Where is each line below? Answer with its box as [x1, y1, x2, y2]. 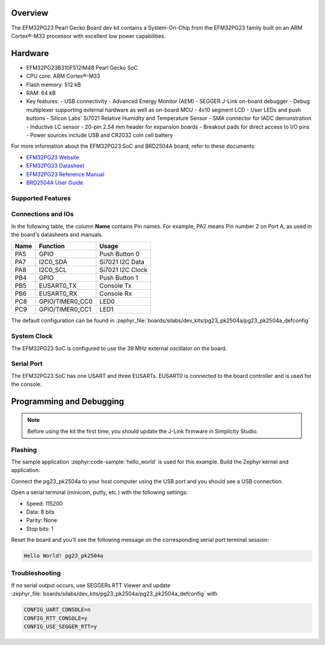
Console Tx [99, 282, 132, 290]
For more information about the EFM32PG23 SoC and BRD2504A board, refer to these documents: [11, 142, 256, 150]
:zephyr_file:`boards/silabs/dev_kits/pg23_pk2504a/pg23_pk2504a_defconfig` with [11, 590, 218, 597]
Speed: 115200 [26, 500, 63, 507]
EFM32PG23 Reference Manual [26, 171, 105, 178]
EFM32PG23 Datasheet [26, 162, 85, 169]
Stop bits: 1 [26, 525, 54, 532]
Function [39, 242, 65, 250]
